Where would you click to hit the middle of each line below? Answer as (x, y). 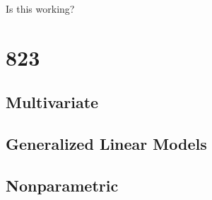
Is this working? (40, 8)
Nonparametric (62, 185)
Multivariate (52, 102)
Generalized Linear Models (106, 144)
